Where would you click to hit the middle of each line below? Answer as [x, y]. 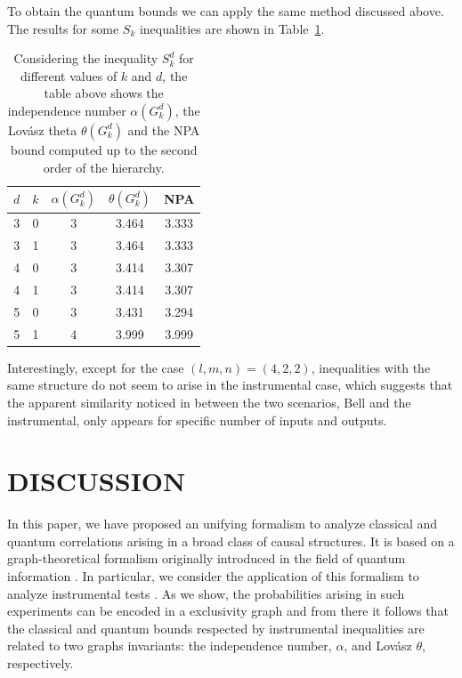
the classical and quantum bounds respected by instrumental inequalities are [216, 628]
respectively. [41, 662]
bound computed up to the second [104, 149]
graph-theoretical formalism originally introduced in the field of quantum [207, 558]
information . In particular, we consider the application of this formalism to [213, 576]
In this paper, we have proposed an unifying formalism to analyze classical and [223, 524]
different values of [69, 75]
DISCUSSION [97, 481]
